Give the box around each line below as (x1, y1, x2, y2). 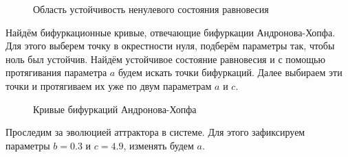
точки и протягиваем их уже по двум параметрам (6, 78, 212, 93)
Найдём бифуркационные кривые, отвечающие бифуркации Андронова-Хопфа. (6, 25, 336, 39)
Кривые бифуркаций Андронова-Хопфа (33, 101, 197, 116)
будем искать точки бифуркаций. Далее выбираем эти (118, 65, 342, 80)
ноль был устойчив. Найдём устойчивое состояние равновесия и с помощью (6, 51, 325, 66)
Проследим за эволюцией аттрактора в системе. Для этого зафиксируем (6, 125, 305, 139)
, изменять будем (123, 138, 194, 152)
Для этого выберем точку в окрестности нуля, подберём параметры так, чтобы (6, 38, 335, 53)
